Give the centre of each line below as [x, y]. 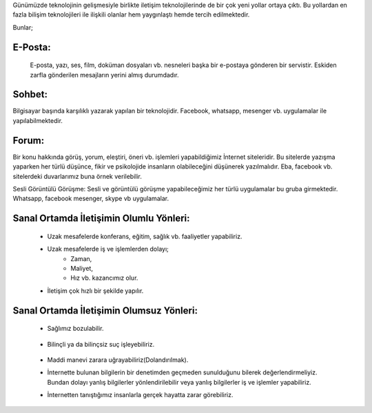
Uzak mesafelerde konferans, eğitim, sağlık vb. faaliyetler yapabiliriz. [145, 236]
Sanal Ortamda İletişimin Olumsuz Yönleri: [105, 310]
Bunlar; [23, 27]
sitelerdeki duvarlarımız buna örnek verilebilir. [77, 176]
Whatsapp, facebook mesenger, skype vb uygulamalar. [91, 199]
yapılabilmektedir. [38, 120]
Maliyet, [82, 268]
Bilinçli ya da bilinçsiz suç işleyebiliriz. [101, 344]
